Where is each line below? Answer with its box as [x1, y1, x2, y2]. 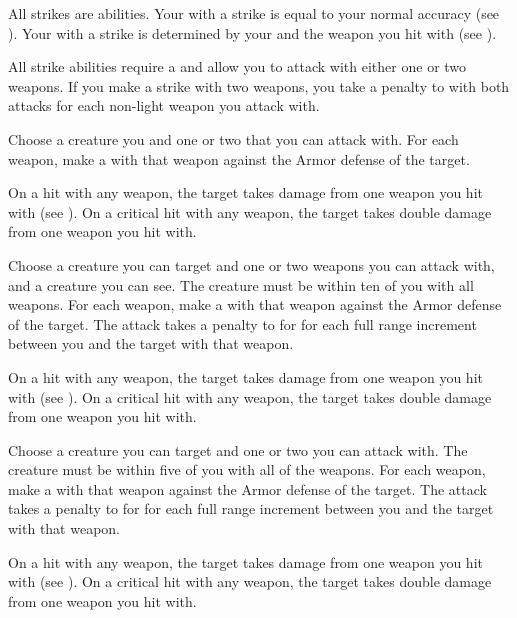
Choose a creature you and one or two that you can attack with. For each [8, 128, 459, 149]
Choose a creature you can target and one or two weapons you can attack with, [8, 254, 495, 275]
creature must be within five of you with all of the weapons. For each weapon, [8, 459, 486, 480]
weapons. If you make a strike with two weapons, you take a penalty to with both [8, 75, 510, 96]
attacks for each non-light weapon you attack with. [8, 95, 320, 116]
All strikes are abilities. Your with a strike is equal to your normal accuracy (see [8, 3, 500, 23]
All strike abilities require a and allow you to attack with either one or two [8, 56, 467, 77]
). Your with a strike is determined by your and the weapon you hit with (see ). [8, 22, 497, 43]
